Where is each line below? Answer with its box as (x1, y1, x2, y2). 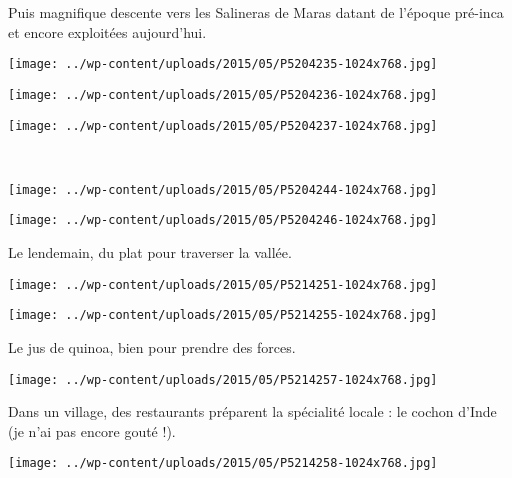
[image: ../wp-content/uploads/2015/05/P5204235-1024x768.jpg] (8, 57, 438, 72)
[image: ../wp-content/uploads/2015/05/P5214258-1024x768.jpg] (8, 456, 438, 471)
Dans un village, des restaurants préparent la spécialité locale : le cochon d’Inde (8, 401, 497, 422)
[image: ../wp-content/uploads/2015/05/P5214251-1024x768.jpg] (8, 277, 438, 292)
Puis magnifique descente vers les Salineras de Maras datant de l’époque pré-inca (8, 2, 504, 22)
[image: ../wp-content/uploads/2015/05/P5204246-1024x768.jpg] (8, 213, 438, 228)
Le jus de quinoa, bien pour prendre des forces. (8, 336, 296, 357)
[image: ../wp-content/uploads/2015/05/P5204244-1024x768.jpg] (8, 182, 438, 197)
